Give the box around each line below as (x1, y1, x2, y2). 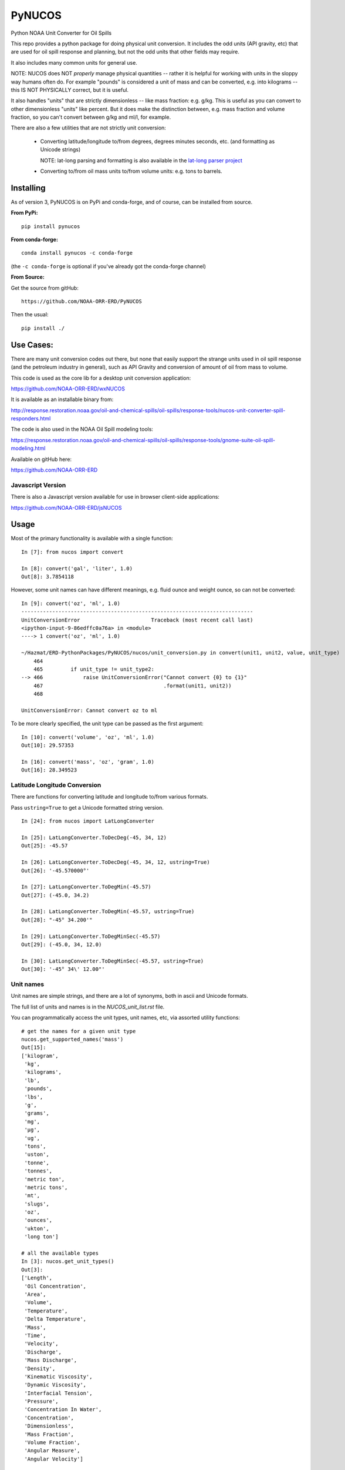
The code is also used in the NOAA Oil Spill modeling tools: (11, 426, 154, 433)
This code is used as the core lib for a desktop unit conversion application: (11, 374, 191, 382)
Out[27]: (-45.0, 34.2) (21, 891, 90, 898)
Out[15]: (21, 1044, 46, 1051)
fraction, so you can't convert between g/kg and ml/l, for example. (11, 113, 171, 121)
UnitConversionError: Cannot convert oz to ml (21, 707, 158, 714)
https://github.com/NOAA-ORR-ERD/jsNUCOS (11, 504, 123, 511)
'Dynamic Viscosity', (24, 1382, 87, 1388)
